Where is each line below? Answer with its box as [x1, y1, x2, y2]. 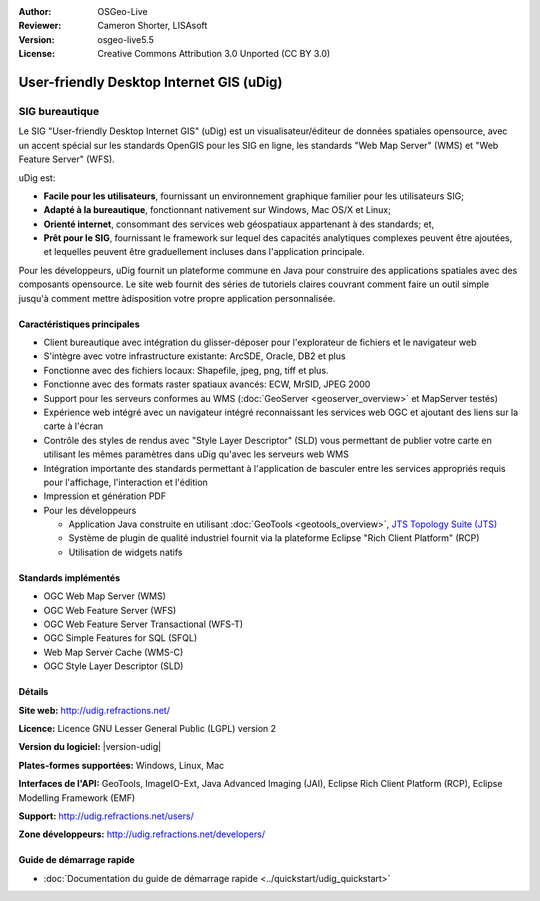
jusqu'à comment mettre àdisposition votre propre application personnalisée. [18, 292, 336, 304]
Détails [18, 686, 49, 698]
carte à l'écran [43, 420, 104, 432]
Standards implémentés [18, 571, 121, 584]
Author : [18, 6, 52, 17]
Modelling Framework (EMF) [18, 791, 136, 804]
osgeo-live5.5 [97, 33, 154, 45]
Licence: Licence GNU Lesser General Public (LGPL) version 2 [18, 723, 277, 734]
